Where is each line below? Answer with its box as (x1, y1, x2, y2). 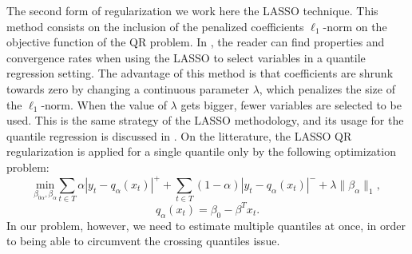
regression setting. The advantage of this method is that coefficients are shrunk (6, 65, 394, 81)
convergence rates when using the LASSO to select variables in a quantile (6, 49, 366, 65)
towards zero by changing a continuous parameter (6, 80, 250, 97)
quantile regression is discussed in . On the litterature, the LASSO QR (6, 127, 352, 144)
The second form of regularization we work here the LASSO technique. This (6, 2, 378, 18)
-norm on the (323, 18, 387, 34)
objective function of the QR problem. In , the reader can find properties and (6, 34, 385, 50)
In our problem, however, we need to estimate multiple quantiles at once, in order (6, 216, 406, 233)
